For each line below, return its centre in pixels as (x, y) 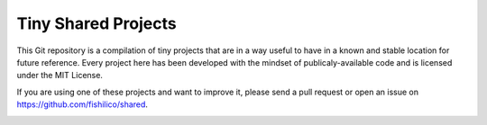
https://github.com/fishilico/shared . (83, 104)
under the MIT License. (60, 76)
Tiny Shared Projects (96, 23)
